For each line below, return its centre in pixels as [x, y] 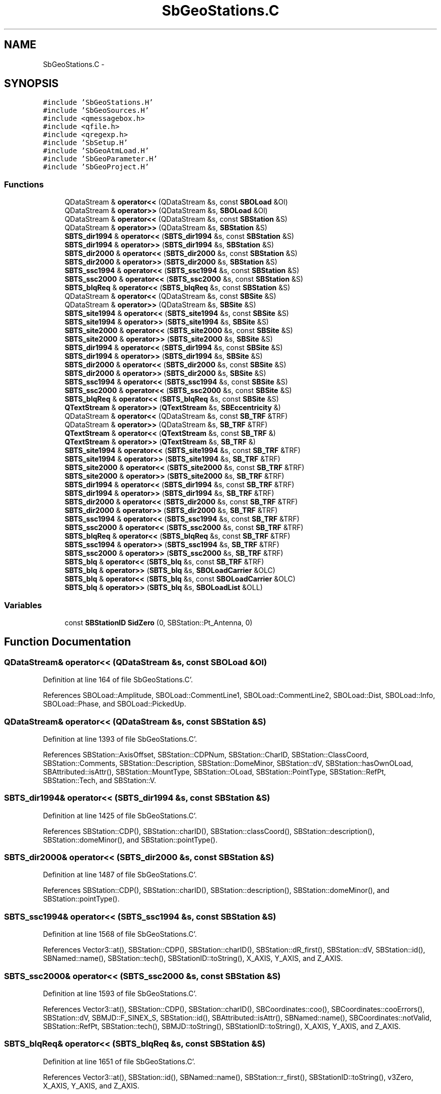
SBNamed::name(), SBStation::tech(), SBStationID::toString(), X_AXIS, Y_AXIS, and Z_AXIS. [193, 958]
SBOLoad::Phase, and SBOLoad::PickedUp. [115, 704]
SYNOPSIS [31, 84]
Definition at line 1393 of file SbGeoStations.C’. [120, 739]
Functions [24, 184]
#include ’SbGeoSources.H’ [96, 111]
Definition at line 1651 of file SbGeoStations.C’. [119, 1061]
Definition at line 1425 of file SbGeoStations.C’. [120, 815]
